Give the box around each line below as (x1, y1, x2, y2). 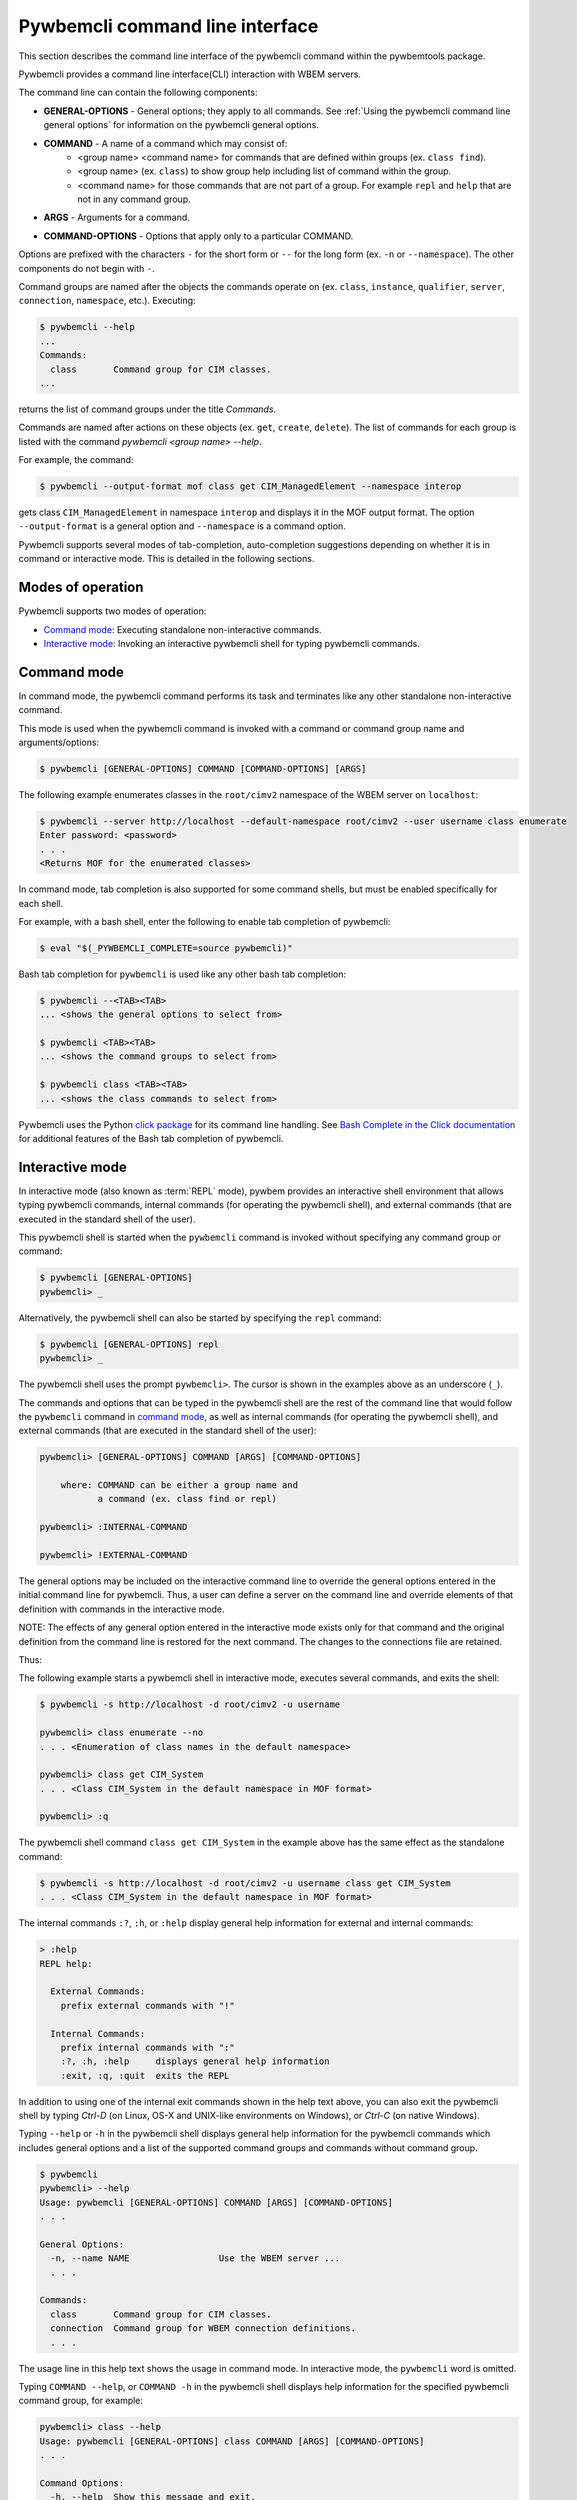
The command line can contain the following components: (18, 86, 258, 99)
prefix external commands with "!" (60, 2000, 235, 2011)
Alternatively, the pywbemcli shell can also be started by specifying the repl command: (18, 1311, 382, 1324)
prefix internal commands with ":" (60, 2041, 235, 2053)
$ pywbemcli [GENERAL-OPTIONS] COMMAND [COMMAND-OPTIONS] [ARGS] (39, 763, 367, 774)
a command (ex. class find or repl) (97, 1493, 277, 1505)
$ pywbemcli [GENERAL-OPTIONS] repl (39, 1338, 220, 1350)
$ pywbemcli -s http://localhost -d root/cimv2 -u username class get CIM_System (39, 1877, 452, 1889)
